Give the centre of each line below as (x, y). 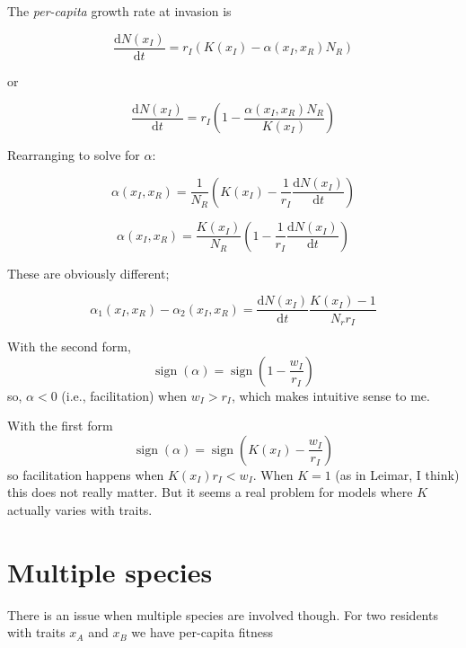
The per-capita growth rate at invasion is (119, 11)
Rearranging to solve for (74, 155)
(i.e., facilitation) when (124, 395)
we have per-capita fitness (202, 632)
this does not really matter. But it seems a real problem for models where (210, 492)
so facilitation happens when (86, 474)
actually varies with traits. (80, 509)
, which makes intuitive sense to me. (330, 395)
